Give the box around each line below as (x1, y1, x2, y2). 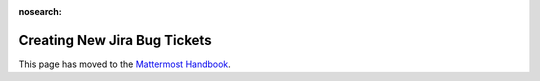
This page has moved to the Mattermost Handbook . (18, 58, 232, 70)
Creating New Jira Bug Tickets (18, 31, 212, 49)
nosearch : (18, 6, 62, 17)
